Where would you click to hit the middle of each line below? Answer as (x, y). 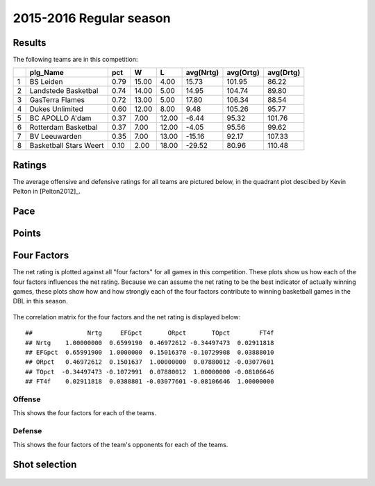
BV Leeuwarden (56, 137)
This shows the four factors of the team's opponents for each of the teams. (120, 445)
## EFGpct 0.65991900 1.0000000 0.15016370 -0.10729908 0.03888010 (150, 353)
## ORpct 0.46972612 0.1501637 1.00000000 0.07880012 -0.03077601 (150, 362)
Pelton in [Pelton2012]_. (47, 192)
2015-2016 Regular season (92, 18)
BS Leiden (46, 82)
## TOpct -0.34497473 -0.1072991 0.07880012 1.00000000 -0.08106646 (150, 372)
